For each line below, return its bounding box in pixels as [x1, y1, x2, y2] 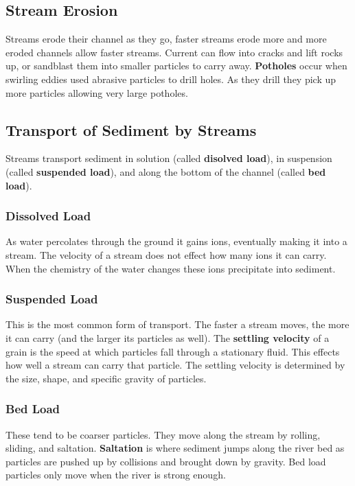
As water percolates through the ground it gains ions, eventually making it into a [5, 234, 347, 248]
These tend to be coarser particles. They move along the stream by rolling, [5, 427, 321, 441]
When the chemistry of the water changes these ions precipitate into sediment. [5, 261, 336, 275]
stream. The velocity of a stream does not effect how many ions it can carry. [5, 247, 327, 262]
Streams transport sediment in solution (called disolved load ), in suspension [5, 151, 332, 165]
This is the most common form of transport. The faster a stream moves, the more [5, 317, 350, 332]
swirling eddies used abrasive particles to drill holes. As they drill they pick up [5, 71, 336, 86]
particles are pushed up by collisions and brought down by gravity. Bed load [5, 454, 326, 468]
